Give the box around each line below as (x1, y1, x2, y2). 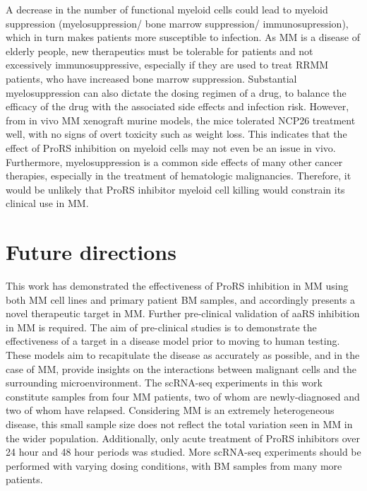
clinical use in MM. (6, 196, 89, 211)
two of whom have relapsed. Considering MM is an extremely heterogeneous (6, 403, 335, 418)
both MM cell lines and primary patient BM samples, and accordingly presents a (6, 292, 356, 307)
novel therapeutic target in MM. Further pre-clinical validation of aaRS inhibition (6, 306, 360, 321)
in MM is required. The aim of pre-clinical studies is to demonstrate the (6, 319, 317, 334)
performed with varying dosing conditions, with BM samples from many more (6, 458, 342, 473)
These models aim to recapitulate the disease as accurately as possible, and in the (6, 348, 360, 362)
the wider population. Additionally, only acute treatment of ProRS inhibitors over (6, 430, 361, 445)
